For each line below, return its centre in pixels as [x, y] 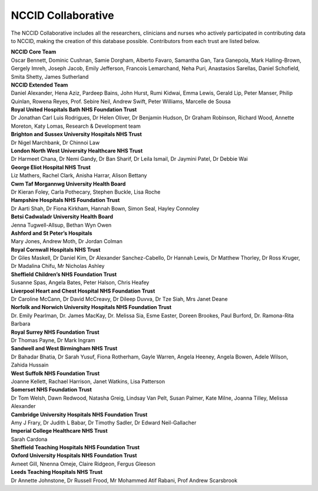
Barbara [21, 324]
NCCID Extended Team [39, 85]
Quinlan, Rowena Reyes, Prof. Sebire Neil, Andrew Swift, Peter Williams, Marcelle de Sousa [121, 101]
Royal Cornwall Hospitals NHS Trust [56, 250]
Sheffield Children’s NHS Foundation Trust [64, 274]
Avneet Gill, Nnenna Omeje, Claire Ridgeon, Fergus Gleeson [83, 464]
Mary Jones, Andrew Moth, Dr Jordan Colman [67, 241]
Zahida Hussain [30, 365]
